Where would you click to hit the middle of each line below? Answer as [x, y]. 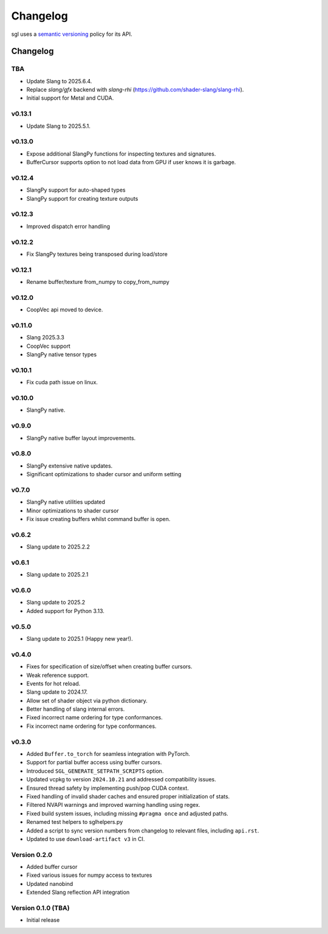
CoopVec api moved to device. [65, 310]
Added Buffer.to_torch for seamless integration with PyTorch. [108, 754]
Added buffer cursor [52, 867]
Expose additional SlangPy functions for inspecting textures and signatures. [121, 154]
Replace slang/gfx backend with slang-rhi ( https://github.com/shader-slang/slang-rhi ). [135, 90]
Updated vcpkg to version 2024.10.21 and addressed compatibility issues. [121, 780]
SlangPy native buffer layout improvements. [81, 438]
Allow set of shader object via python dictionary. [87, 700]
